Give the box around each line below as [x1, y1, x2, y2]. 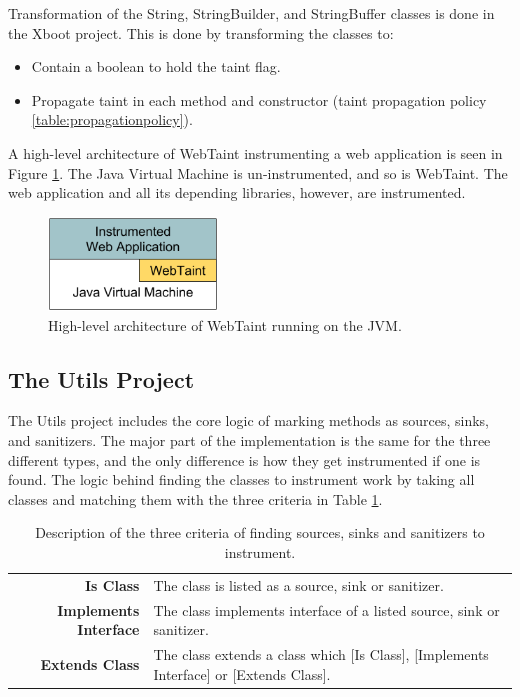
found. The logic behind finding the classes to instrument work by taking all [8, 469, 475, 490]
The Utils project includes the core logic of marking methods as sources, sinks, [8, 410, 490, 431]
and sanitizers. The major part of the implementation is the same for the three [8, 429, 491, 450]
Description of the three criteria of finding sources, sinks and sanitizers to [35, 522, 485, 543]
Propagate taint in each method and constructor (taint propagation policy [31, 89, 487, 110]
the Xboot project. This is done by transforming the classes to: [8, 22, 394, 43]
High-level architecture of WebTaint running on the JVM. [48, 314, 402, 335]
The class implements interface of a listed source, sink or [153, 599, 500, 620]
